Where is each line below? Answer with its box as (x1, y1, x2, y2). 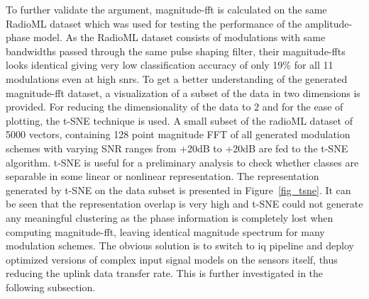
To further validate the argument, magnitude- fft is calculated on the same (6, 2, 327, 16)
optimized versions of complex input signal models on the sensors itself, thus (6, 252, 338, 266)
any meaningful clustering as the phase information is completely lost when (6, 210, 334, 225)
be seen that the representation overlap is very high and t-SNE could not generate (6, 196, 363, 211)
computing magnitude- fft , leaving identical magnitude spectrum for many (6, 224, 325, 239)
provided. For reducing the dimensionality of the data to (6, 99, 251, 114)
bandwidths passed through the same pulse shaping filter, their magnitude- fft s (6, 43, 346, 58)
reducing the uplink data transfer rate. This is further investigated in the (6, 266, 324, 281)
